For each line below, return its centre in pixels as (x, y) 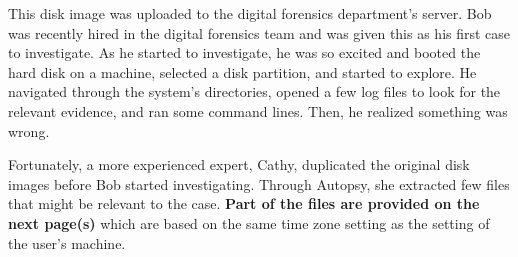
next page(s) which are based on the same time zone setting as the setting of (249, 222)
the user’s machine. (67, 242)
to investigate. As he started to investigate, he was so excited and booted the (244, 52)
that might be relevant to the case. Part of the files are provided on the (244, 203)
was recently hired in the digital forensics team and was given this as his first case (259, 32)
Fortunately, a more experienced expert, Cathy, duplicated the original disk (239, 164)
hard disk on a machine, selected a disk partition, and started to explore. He (242, 71)
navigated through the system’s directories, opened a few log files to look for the (254, 91)
